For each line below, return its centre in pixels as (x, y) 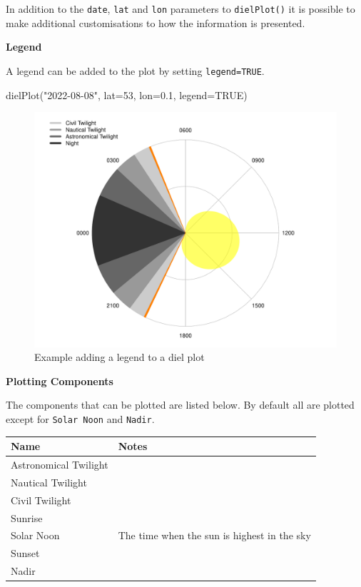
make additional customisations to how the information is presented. (156, 22)
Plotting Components (60, 381)
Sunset (25, 553)
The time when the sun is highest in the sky (214, 535)
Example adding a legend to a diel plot (120, 357)
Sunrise (27, 517)
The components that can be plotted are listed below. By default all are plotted (180, 405)
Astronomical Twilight (60, 465)
